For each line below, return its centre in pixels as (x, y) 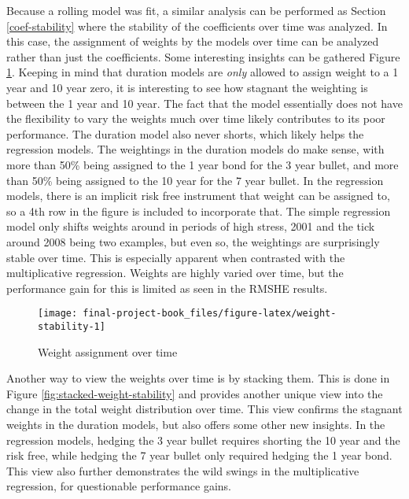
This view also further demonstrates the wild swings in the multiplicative (183, 470)
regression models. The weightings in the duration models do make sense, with (195, 149)
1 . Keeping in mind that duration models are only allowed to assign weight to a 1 (203, 72)
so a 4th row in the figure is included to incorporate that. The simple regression (199, 211)
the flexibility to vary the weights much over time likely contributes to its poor (196, 118)
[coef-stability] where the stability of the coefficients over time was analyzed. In (197, 26)
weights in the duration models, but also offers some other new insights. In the (196, 424)
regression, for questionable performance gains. (119, 486)
